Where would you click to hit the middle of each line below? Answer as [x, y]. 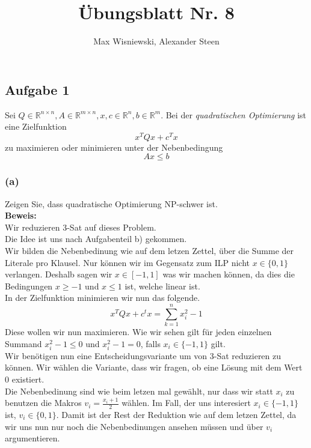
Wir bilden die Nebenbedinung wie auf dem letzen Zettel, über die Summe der [149, 250]
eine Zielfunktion [36, 126]
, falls [150, 343]
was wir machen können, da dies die [229, 274]
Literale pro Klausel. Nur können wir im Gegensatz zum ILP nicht [127, 262]
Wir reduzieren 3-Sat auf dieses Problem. [81, 227]
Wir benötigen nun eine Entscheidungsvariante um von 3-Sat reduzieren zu [143, 355]
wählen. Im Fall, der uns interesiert [186, 403]
